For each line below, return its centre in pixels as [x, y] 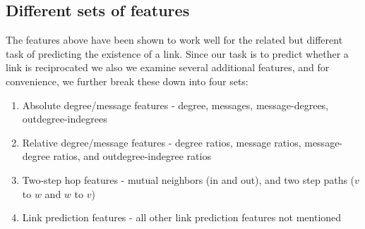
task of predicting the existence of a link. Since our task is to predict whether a [177, 53]
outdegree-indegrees [65, 119]
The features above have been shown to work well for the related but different [174, 40]
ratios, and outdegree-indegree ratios [132, 156]
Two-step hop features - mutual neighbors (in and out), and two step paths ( [189, 179]
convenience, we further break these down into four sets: [127, 81]
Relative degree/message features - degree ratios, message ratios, [162, 142]
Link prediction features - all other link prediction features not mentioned [182, 217]
